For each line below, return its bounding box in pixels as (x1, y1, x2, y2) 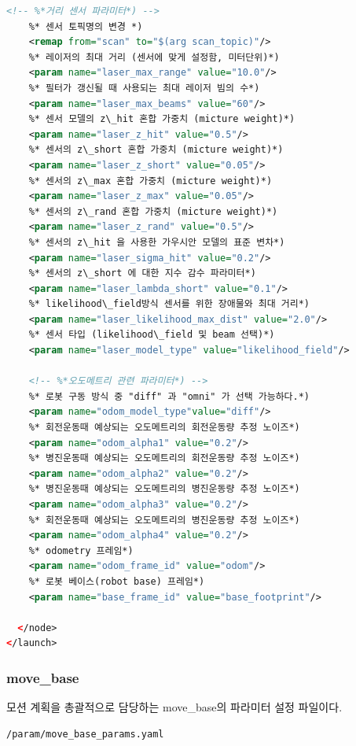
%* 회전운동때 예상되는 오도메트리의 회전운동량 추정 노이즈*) (28, 422, 300, 434)
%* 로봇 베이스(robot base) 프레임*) (28, 575, 205, 587)
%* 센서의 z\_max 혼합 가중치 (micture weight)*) (28, 175, 273, 186)
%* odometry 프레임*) (28, 545, 134, 556)
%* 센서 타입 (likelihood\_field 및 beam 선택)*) (28, 329, 275, 341)
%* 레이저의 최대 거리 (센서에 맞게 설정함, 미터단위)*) (28, 51, 280, 63)
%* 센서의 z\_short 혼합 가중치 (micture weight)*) (28, 144, 284, 156)
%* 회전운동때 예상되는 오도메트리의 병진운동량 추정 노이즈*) (28, 514, 300, 526)
